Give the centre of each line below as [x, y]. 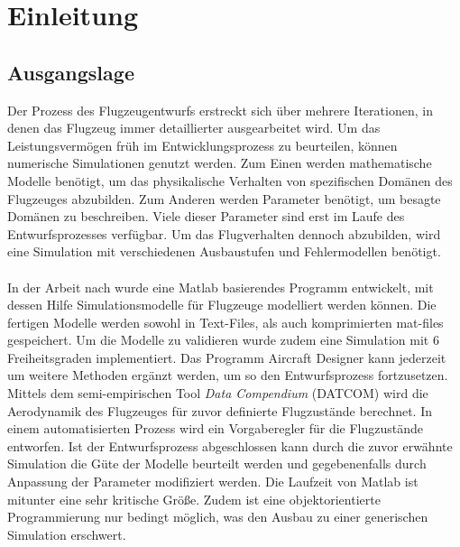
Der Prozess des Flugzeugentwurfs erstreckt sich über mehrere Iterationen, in [220, 110]
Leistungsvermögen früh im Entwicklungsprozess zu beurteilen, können [202, 145]
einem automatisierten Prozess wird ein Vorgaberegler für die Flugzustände [216, 428]
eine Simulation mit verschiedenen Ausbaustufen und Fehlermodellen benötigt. [224, 251]
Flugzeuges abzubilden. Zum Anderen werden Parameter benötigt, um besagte [224, 198]
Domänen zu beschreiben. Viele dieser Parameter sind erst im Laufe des [206, 216]
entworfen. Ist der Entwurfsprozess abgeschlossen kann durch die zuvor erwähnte [230, 445]
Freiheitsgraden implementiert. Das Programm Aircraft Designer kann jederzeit [227, 357]
